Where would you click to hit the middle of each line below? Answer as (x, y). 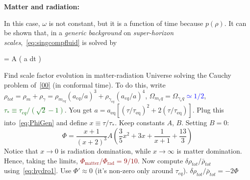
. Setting (194, 123)
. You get (78, 110)
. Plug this (208, 110)
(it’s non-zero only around (134, 170)
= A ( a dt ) (23, 58)
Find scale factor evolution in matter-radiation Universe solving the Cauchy (118, 75)
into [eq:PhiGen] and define (46, 123)
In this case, (22, 23)
